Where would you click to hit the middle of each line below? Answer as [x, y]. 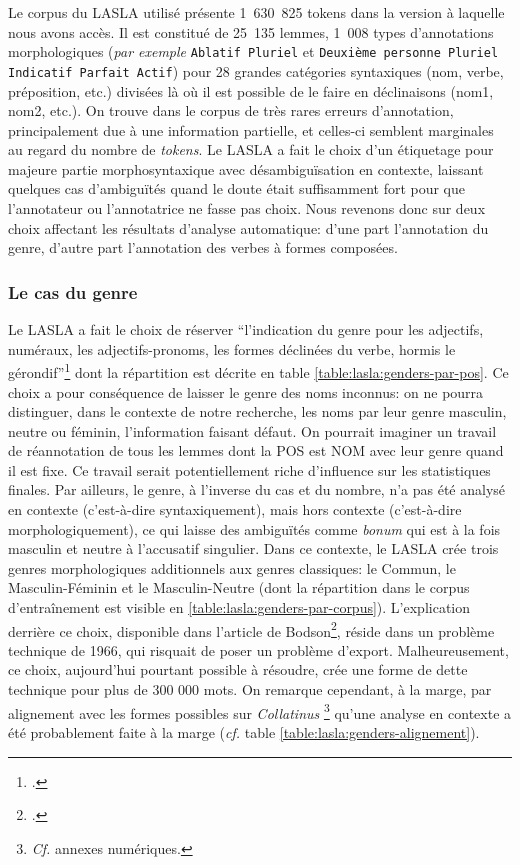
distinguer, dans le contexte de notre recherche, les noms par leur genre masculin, [257, 411]
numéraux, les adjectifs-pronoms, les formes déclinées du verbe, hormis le [232, 348]
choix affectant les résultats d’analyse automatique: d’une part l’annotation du [248, 227]
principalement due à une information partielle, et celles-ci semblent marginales [251, 129]
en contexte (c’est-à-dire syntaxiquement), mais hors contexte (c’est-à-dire [235, 509]
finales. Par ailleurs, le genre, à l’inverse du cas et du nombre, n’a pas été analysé [257, 489]
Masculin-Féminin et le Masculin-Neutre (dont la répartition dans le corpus [239, 587]
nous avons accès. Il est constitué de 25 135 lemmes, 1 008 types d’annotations [251, 31]
